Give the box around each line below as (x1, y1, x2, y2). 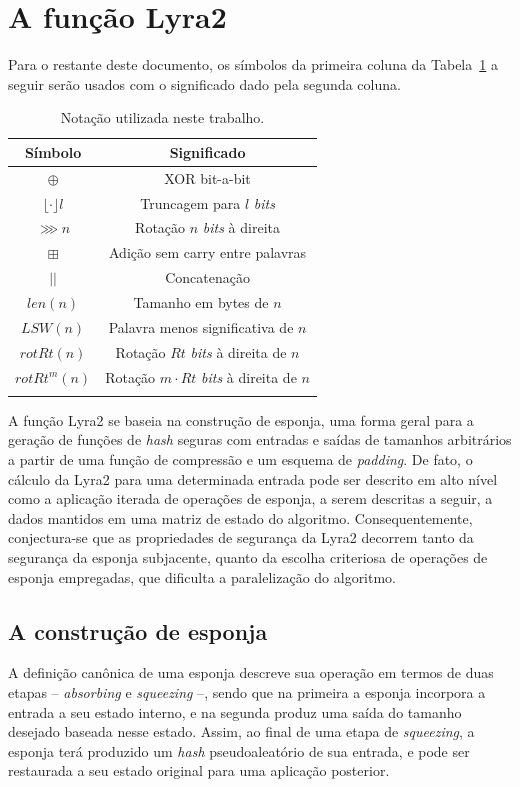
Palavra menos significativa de (108, 316, 294, 337)
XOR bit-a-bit (164, 167, 251, 188)
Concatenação (165, 267, 250, 288)
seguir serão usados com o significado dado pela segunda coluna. (8, 73, 401, 94)
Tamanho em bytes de (133, 291, 269, 312)
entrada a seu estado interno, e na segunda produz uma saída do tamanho (8, 701, 462, 722)
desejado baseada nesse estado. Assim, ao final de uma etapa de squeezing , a (8, 721, 475, 742)
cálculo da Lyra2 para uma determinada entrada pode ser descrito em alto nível (8, 468, 498, 489)
